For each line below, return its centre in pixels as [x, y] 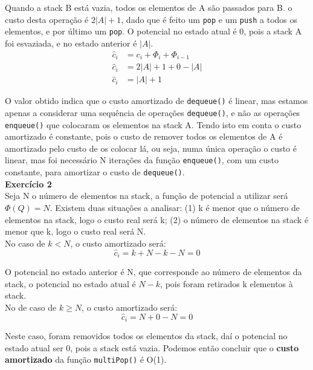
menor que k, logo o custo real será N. [76, 231]
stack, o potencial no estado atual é [70, 283]
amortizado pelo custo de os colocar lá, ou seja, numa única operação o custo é [151, 148]
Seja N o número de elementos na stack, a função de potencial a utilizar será [147, 196]
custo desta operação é [47, 19]
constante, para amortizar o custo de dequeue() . [95, 172]
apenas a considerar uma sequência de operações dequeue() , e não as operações [153, 112]
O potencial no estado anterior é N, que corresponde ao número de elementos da [153, 271]
